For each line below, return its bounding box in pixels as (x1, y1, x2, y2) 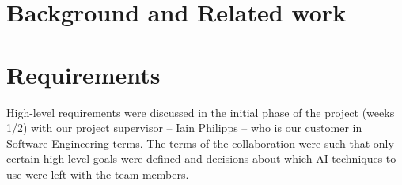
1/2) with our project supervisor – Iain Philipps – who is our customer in (6, 119, 362, 136)
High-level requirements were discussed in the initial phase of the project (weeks (6, 104, 395, 120)
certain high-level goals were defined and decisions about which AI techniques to (6, 150, 396, 167)
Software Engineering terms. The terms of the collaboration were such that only (6, 134, 394, 151)
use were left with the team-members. (6, 165, 189, 182)
